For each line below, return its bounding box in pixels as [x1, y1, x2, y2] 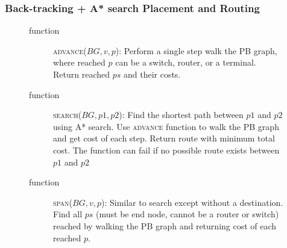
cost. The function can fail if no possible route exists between [53, 143, 280, 156]
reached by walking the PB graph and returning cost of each [53, 219, 277, 232]
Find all [53, 208, 83, 220]
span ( [53, 196, 72, 208]
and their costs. [123, 68, 181, 80]
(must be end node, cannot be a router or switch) [96, 208, 279, 220]
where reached [53, 56, 106, 69]
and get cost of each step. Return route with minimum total [53, 132, 275, 144]
